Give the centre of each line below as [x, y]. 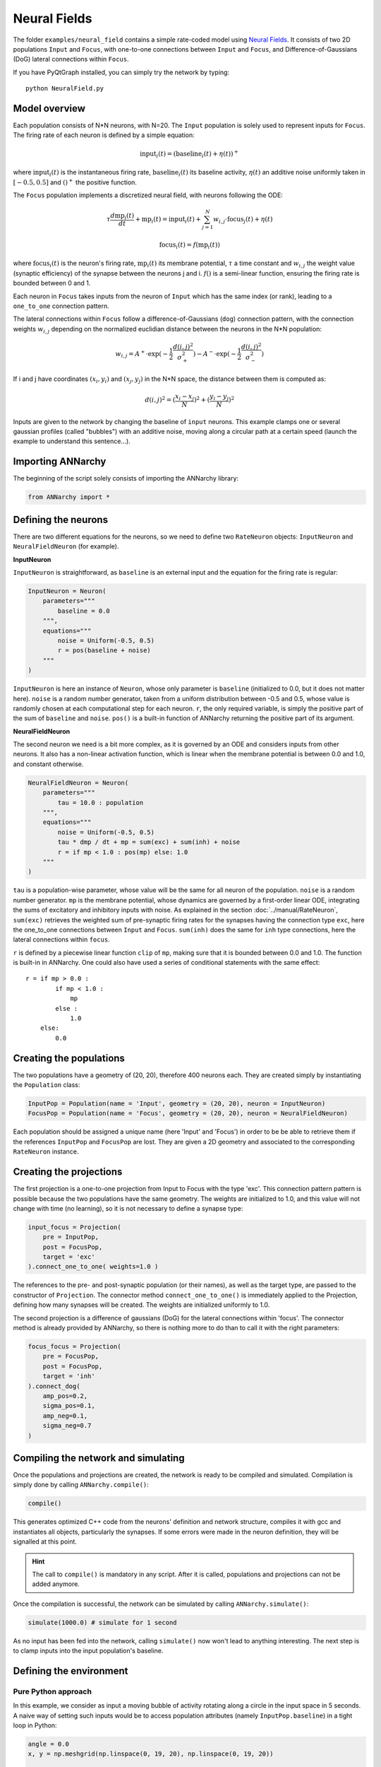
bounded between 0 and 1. [52, 283]
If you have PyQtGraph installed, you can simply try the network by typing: [121, 72]
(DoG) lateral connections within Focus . [71, 59]
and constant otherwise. [48, 764]
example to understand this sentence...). [72, 441]
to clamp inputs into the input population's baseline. [88, 1651]
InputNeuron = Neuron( [67, 591]
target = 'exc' [69, 1257]
